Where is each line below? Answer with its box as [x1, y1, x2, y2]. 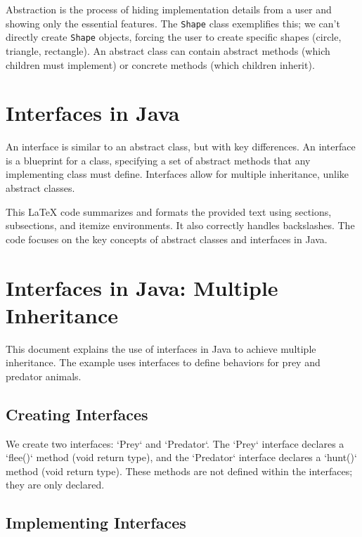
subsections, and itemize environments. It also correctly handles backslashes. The [6, 218, 355, 233]
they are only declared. [6, 477, 105, 492]
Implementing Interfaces [6, 512, 186, 533]
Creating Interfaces [6, 403, 148, 425]
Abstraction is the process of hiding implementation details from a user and [6, 2, 332, 16]
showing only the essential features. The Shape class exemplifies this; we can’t [6, 15, 340, 30]
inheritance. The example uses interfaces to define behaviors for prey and [6, 355, 321, 370]
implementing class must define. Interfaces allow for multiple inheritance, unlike [6, 167, 349, 181]
